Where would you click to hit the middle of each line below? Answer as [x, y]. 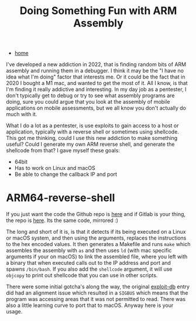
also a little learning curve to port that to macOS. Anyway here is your [90, 305]
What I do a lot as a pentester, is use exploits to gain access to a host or [92, 126]
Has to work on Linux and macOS [55, 168]
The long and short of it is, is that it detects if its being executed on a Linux [96, 232]
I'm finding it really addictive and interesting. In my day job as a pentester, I [96, 90]
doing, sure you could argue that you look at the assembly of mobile [88, 102]
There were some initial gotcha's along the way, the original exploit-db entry [98, 287]
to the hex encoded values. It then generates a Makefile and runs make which [98, 244]
